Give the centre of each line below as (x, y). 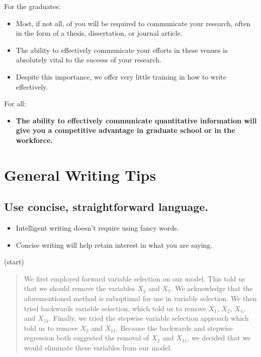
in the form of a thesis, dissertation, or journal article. (99, 33)
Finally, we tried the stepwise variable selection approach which (151, 318)
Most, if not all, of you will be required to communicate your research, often (133, 23)
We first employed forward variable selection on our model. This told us (135, 278)
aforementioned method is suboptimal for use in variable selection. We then (140, 298)
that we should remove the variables (79, 288)
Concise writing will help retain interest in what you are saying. (114, 244)
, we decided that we (219, 338)
